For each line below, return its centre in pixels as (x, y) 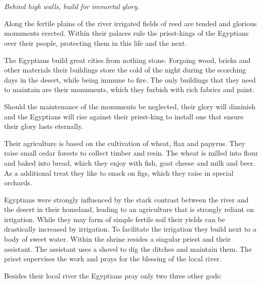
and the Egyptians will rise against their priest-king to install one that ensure (124, 116)
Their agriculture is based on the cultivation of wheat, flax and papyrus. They (125, 143)
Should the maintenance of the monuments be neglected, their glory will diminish (130, 106)
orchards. (18, 183)
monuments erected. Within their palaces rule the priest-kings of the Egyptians (126, 33)
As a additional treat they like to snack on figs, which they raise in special (119, 172)
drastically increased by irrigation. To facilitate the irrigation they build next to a (130, 229)
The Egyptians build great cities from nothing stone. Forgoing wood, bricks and (127, 60)
